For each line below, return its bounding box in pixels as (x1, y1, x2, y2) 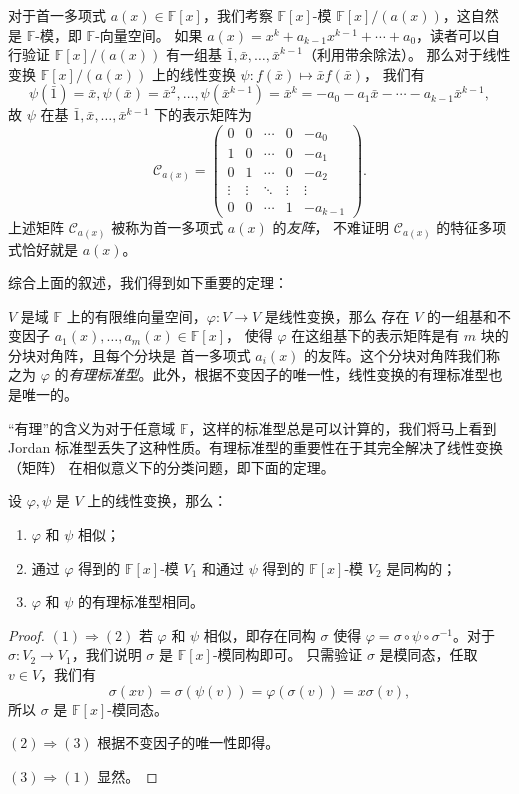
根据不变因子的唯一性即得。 (97, 732, 280, 753)
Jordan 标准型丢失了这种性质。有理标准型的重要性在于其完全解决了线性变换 (8, 437, 503, 458)
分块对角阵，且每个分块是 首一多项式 (8, 344, 251, 365)
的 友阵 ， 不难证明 (272, 217, 390, 237)
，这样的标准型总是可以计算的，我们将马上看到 (188, 417, 497, 438)
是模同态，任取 (379, 644, 478, 665)
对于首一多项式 (8, 5, 106, 25)
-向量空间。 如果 (95, 24, 203, 45)
